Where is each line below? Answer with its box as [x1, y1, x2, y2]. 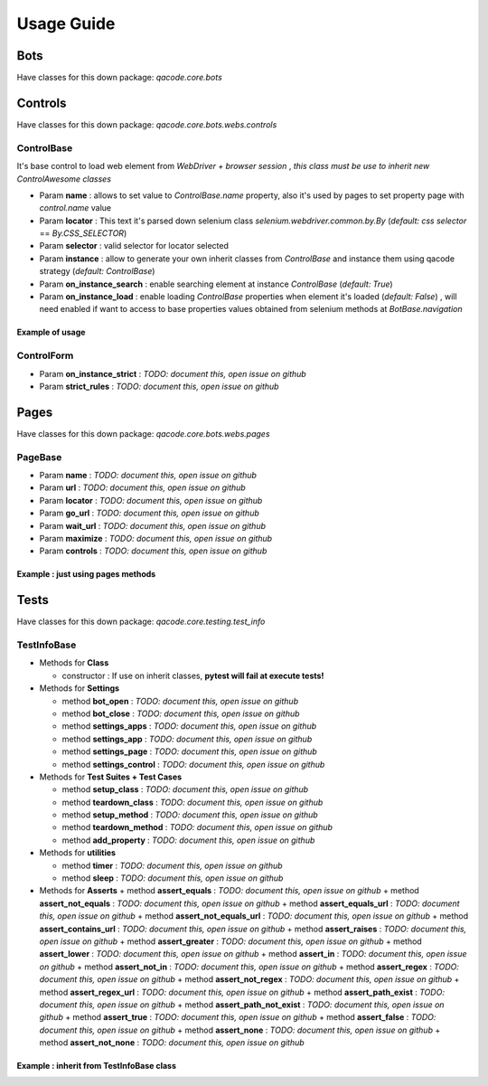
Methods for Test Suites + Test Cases [39, 771, 183, 782]
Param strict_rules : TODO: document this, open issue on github [39, 381, 279, 392]
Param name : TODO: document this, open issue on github [39, 469, 258, 480]
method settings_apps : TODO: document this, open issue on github [61, 721, 317, 732]
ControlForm [16, 349, 74, 362]
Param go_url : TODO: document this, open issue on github [39, 507, 259, 519]
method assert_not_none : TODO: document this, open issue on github [39, 1037, 305, 1048]
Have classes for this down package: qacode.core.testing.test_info [16, 616, 266, 628]
